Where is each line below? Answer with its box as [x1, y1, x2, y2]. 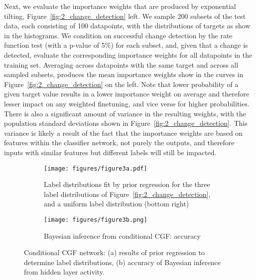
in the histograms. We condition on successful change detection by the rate [4, 30, 233, 40]
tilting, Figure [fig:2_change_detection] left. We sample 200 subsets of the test [4, 10, 246, 21]
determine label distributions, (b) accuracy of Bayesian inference [24, 257, 221, 267]
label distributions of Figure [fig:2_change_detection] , [44, 188, 211, 199]
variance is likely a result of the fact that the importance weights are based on [4, 127, 243, 138]
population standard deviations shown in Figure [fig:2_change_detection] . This [4, 118, 248, 128]
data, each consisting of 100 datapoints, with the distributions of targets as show [4, 20, 251, 31]
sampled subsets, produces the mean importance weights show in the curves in [4, 69, 244, 80]
